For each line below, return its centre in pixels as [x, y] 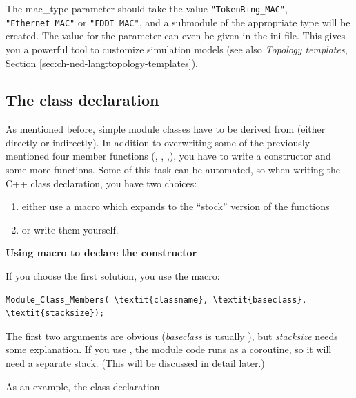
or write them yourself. [70, 229]
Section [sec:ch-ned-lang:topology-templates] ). [102, 63]
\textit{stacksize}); [55, 313]
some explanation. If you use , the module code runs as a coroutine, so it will [169, 349]
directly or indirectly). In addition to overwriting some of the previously [158, 142]
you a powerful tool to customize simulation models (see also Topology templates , [177, 49]
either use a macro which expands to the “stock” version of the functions [176, 206]
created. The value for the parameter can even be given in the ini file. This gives [176, 36]
